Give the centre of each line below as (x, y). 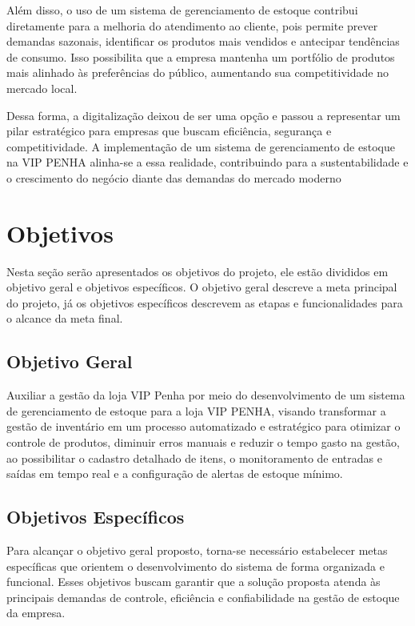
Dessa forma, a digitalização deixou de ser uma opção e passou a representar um (204, 115)
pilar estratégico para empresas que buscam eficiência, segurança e (169, 131)
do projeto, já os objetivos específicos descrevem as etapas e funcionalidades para (205, 302)
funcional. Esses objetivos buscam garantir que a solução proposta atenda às (194, 582)
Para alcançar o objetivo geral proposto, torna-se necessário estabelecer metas (197, 550)
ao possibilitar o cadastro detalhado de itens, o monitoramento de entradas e (194, 457)
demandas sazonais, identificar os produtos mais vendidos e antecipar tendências (203, 41)
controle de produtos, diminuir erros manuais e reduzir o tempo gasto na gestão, (203, 442)
